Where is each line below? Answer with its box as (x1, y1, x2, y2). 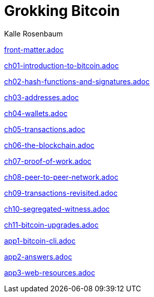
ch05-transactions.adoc (4, 124, 85, 134)
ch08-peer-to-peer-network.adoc (4, 172, 119, 181)
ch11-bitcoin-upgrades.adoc (4, 220, 99, 229)
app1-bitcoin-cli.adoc (4, 236, 76, 245)
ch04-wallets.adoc (4, 108, 68, 118)
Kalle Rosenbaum (4, 29, 63, 38)
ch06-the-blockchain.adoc (4, 140, 95, 150)
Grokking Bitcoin (4, 2, 120, 20)
